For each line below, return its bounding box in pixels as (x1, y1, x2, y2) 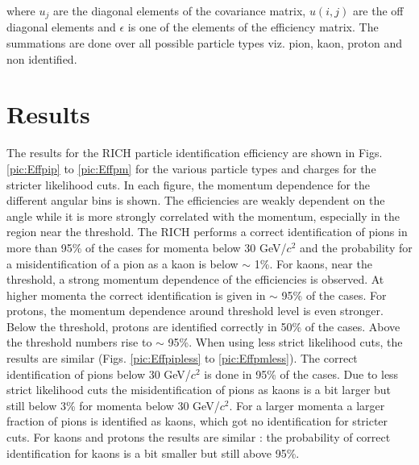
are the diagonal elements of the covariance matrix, (52, 2, 306, 19)
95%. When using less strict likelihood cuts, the (168, 334, 403, 351)
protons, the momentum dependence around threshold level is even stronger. (6, 302, 384, 319)
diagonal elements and (6, 19, 116, 35)
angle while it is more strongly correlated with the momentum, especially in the (6, 207, 400, 224)
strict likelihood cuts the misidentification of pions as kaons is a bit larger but (6, 381, 392, 398)
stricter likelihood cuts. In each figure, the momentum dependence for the (6, 176, 371, 193)
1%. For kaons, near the (254, 255, 372, 272)
